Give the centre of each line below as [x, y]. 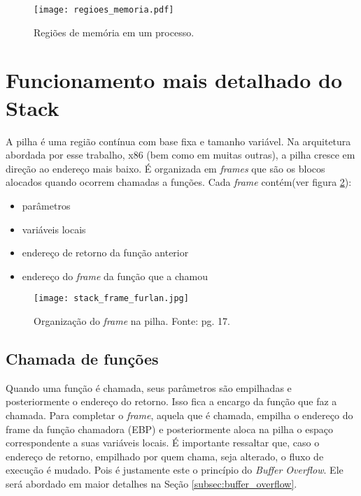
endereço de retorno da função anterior [105, 253]
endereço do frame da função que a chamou [115, 276]
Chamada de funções [82, 358]
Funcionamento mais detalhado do [174, 80]
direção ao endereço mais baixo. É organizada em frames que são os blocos [165, 168]
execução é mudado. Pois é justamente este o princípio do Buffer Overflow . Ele [175, 470]
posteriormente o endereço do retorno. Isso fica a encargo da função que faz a [171, 401]
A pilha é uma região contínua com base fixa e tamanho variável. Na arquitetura [178, 141]
